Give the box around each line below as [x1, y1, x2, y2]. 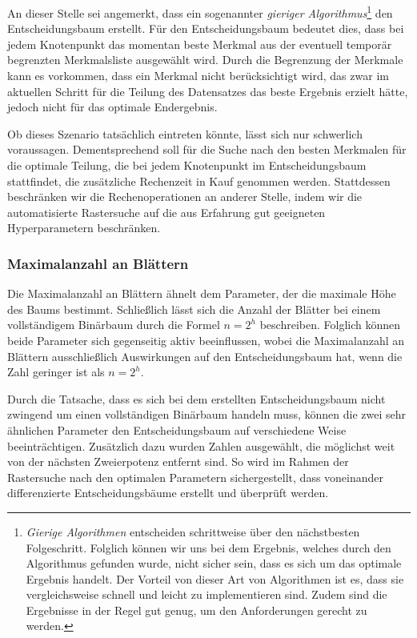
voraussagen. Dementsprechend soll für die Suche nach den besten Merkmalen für [7, 141, 407, 158]
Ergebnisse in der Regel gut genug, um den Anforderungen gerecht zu [26, 601, 367, 618]
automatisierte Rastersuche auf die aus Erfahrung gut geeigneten [7, 203, 326, 220]
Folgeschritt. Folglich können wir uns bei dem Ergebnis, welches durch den [26, 539, 391, 556]
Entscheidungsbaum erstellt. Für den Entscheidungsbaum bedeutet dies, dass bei [7, 20, 404, 37]
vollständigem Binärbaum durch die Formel [7, 316, 220, 333]
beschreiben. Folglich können [259, 316, 400, 333]
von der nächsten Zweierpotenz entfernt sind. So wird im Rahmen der [7, 453, 349, 470]
